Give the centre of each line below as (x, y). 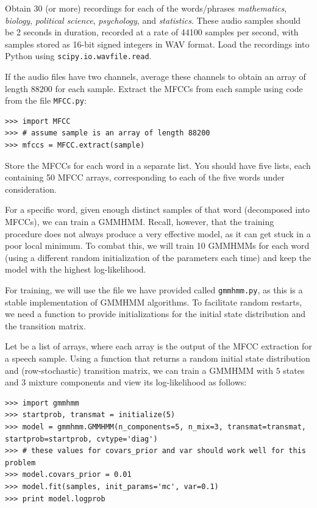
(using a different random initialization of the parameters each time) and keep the (158, 257)
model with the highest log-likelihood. (76, 269)
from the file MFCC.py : (46, 100)
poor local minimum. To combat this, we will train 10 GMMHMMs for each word (157, 245)
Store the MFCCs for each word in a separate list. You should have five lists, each (158, 165)
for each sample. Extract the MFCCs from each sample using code (179, 88)
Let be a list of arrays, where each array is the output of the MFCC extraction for (158, 346)
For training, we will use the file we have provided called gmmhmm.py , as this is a (154, 290)
